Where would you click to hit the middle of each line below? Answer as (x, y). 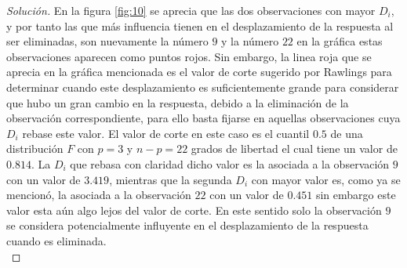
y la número (250, 41)
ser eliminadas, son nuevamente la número (107, 41)
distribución (35, 148)
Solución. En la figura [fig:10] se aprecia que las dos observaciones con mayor (191, 10)
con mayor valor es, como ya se (326, 179)
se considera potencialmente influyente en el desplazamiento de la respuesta (187, 225)
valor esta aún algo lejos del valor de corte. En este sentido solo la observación (194, 210)
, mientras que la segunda (171, 179)
